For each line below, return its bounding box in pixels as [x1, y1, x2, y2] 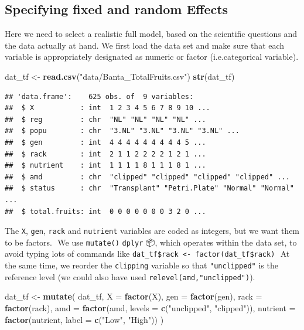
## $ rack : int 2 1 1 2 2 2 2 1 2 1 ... [5, 149, 206, 158]
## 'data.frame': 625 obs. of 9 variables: [5, 92, 194, 101]
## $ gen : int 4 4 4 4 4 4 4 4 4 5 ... [5, 138, 206, 147]
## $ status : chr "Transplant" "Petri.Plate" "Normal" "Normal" [5, 184, 294, 193]
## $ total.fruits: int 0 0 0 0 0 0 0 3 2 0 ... [5, 207, 206, 216]
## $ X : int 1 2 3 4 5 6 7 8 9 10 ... [5, 104, 210, 113]
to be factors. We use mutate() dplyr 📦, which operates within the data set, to [5, 236, 297, 248]
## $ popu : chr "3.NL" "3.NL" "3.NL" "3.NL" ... [5, 127, 240, 135]
